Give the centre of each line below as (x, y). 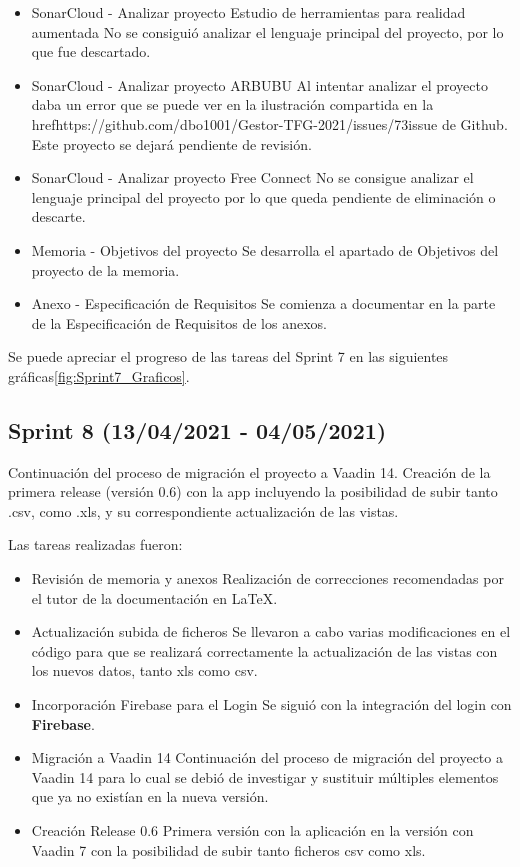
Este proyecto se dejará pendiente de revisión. (171, 143)
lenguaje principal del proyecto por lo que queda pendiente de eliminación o (263, 196)
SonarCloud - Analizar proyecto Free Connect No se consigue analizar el (252, 177)
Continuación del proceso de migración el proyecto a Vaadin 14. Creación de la (249, 471)
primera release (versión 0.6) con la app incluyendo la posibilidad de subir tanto (253, 491)
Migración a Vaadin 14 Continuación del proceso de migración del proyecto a (267, 757)
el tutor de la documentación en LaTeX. (154, 597)
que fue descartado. (91, 51)
